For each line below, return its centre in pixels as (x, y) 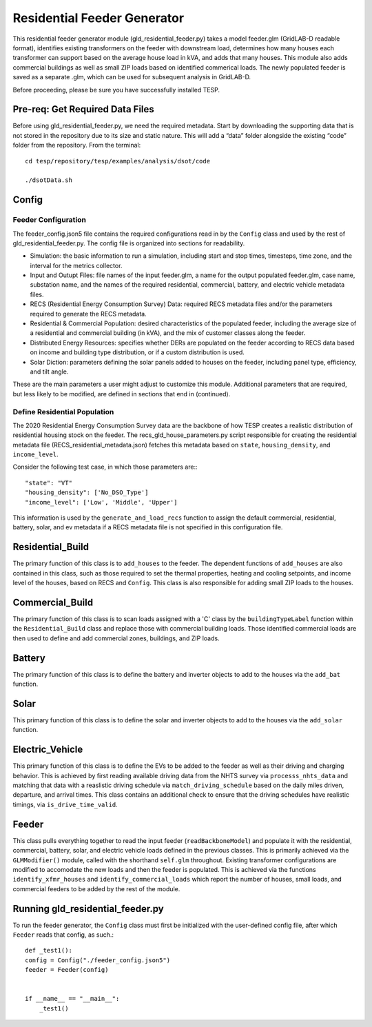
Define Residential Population (63, 411)
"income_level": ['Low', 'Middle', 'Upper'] (102, 502)
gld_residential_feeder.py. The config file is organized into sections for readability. (129, 243)
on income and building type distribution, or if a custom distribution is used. (137, 352)
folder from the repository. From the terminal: (77, 145)
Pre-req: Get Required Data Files (83, 109)
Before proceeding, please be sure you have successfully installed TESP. (116, 90)
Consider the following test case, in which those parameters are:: (105, 467)
